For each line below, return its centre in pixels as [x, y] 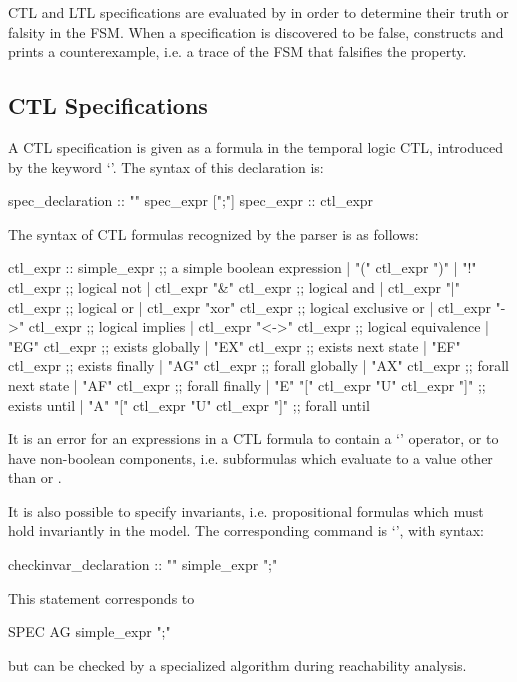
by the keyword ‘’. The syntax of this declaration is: [166, 166]
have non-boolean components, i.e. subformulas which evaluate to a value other [250, 457]
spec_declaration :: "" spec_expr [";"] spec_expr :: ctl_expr [191, 200]
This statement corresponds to [101, 597]
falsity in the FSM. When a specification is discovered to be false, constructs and [256, 31]
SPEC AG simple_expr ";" [89, 631]
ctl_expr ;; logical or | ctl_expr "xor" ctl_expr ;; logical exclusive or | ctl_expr [249, 306]
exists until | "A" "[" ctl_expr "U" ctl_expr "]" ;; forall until [189, 404]
